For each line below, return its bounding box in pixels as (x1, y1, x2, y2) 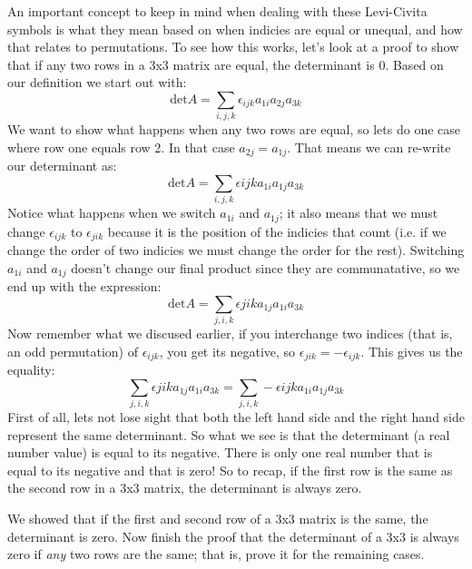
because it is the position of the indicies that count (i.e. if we (107, 221, 447, 240)
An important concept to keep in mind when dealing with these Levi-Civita (7, 2, 428, 20)
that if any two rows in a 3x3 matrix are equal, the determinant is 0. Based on (7, 54, 444, 74)
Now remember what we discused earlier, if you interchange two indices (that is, (7, 324, 453, 343)
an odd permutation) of (7, 341, 138, 360)
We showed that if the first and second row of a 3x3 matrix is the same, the (7, 509, 428, 528)
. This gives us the (360, 341, 463, 360)
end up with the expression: (7, 277, 162, 296)
